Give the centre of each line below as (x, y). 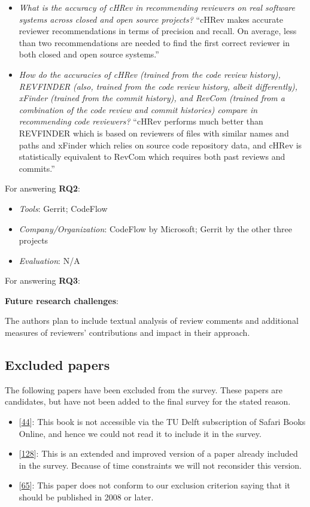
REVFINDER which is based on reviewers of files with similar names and (154, 133)
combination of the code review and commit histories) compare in (138, 109)
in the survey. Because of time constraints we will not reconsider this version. (160, 465)
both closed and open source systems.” (89, 54)
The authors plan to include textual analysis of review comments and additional (152, 321)
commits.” (37, 168)
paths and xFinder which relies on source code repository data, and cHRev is (160, 145)
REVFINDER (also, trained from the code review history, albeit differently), (158, 86)
